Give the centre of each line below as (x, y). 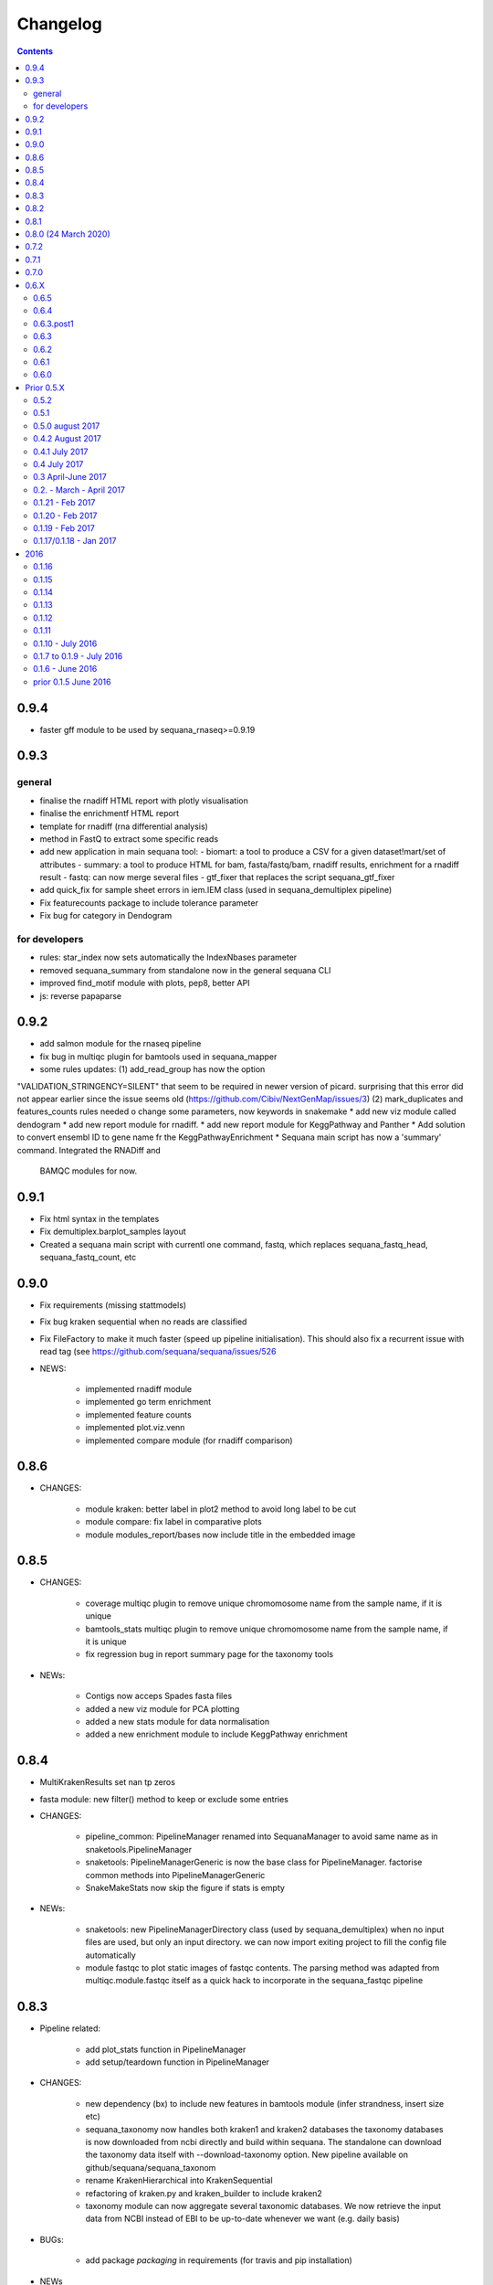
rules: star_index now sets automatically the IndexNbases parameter (168, 957)
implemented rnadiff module (138, 1388)
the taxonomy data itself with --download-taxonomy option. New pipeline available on (246, 2155)
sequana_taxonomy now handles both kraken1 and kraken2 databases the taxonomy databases (264, 2129)
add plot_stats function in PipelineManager (166, 2049)
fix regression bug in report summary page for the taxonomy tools (209, 1654)
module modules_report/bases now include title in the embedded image (220, 1535)
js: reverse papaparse (81, 995)
